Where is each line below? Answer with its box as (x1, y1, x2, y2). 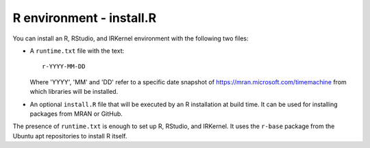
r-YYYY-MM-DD (42, 62, 86, 71)
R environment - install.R (12, 10, 157, 25)
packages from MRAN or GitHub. (29, 110, 123, 118)
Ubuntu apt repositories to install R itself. (12, 132, 127, 140)
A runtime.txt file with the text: (29, 47, 125, 55)
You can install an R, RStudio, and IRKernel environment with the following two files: (12, 34, 249, 42)
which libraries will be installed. (29, 88, 119, 96)
